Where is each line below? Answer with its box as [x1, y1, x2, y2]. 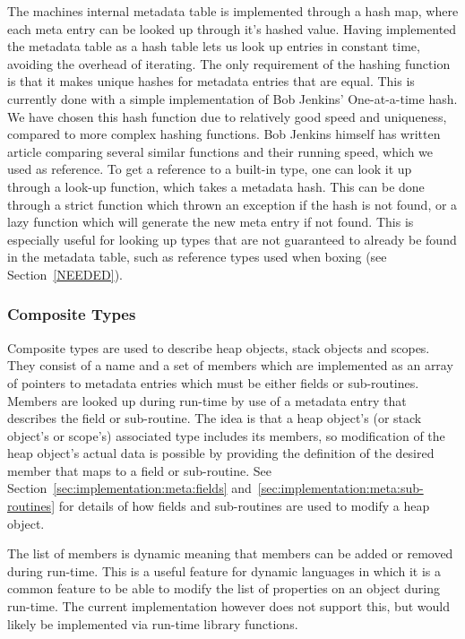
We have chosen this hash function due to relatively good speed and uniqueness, [7, 107, 447, 125]
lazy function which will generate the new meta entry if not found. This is [7, 212, 414, 231]
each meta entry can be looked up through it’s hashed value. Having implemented [7, 19, 457, 38]
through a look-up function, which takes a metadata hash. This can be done [7, 177, 425, 195]
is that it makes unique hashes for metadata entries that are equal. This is [7, 72, 415, 91]
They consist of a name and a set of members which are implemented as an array [7, 356, 453, 375]
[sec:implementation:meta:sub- [257, 479, 424, 497]
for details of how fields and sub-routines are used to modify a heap [58, 497, 430, 515]
